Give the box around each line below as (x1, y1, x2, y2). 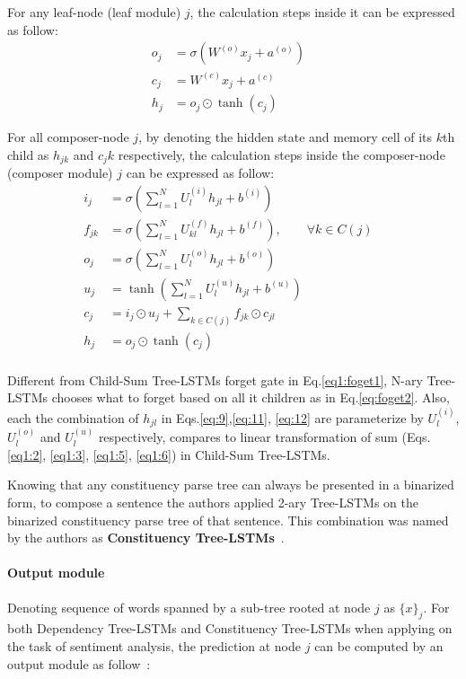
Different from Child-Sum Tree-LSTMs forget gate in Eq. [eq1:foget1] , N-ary (7, 370, 423, 389)
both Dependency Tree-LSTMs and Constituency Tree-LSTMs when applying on (7, 619, 453, 638)
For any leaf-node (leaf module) (7, 3, 181, 21)
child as (7, 145, 49, 163)
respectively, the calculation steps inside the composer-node (118, 145, 445, 163)
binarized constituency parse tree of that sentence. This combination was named (7, 510, 449, 529)
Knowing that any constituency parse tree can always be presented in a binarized (7, 475, 454, 494)
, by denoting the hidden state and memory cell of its (138, 128, 432, 146)
